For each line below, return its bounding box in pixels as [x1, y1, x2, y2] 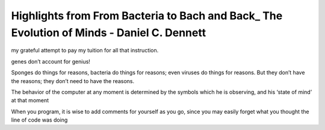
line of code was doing [11, 116, 68, 123]
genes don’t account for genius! [11, 58, 90, 65]
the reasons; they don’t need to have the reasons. [11, 77, 135, 84]
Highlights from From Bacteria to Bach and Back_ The [11, 9, 283, 22]
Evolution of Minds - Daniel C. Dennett [11, 26, 206, 39]
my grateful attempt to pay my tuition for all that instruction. [11, 47, 159, 54]
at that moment [11, 97, 49, 104]
